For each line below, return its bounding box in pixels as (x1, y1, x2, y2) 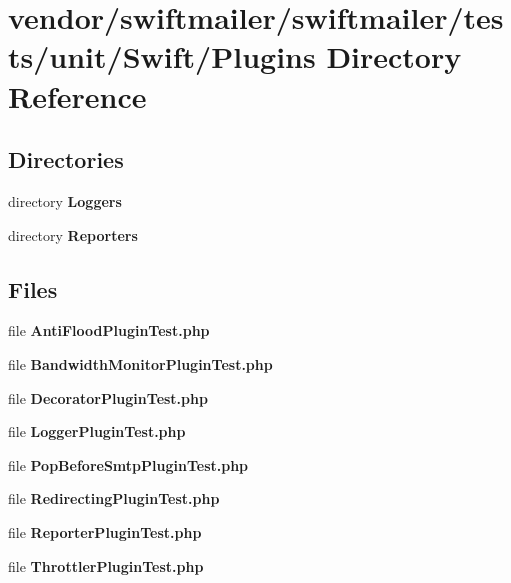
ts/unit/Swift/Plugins (8, 36, 316, 77)
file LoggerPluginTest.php (8, 421, 186, 442)
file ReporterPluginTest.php (8, 521, 202, 542)
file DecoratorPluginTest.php (8, 387, 208, 408)
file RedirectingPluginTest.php (8, 488, 220, 509)
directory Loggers (8, 190, 122, 211)
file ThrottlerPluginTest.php (8, 555, 204, 576)
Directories (8, 144, 124, 175)
